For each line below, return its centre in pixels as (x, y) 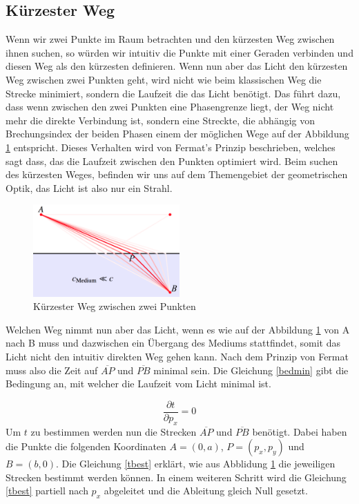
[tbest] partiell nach (47, 491)
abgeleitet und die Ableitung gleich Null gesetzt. (206, 491)
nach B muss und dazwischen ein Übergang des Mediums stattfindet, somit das (173, 343)
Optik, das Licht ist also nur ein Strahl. (89, 187)
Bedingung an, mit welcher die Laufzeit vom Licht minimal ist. (138, 384)
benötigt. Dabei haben (300, 431)
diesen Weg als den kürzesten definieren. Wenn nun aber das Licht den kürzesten (177, 66)
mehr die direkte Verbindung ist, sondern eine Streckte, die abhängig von (160, 120)
